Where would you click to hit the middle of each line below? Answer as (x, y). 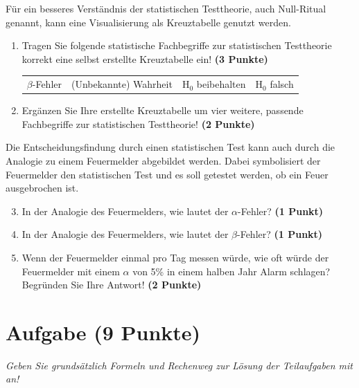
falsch (282, 84)
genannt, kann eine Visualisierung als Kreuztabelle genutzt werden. (148, 22)
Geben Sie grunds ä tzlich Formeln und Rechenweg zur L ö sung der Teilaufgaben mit (179, 365)
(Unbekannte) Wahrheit (122, 84)
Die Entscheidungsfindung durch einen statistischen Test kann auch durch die (170, 147)
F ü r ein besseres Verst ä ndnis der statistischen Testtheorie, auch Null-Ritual (166, 8)
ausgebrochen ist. (42, 188)
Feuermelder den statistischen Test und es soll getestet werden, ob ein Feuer (167, 174)
